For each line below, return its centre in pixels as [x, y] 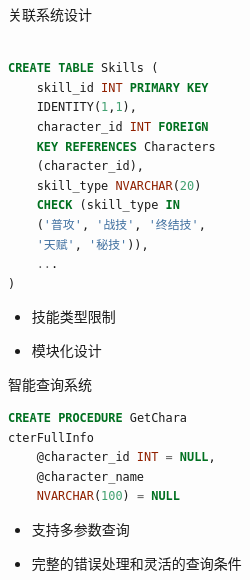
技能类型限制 [73, 316]
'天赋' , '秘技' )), [92, 244]
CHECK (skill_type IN [108, 205]
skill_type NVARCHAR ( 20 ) [119, 185]
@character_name [90, 476]
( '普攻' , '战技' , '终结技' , [121, 224]
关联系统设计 [50, 14]
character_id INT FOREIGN [122, 126]
